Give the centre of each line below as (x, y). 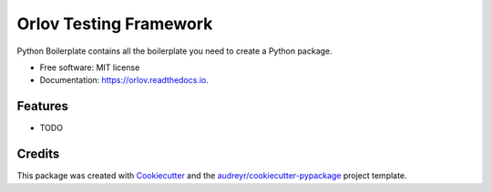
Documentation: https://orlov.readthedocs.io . (124, 80)
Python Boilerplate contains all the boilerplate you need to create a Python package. (174, 51)
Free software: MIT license (90, 67)
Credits (38, 154)
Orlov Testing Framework (115, 24)
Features (42, 106)
